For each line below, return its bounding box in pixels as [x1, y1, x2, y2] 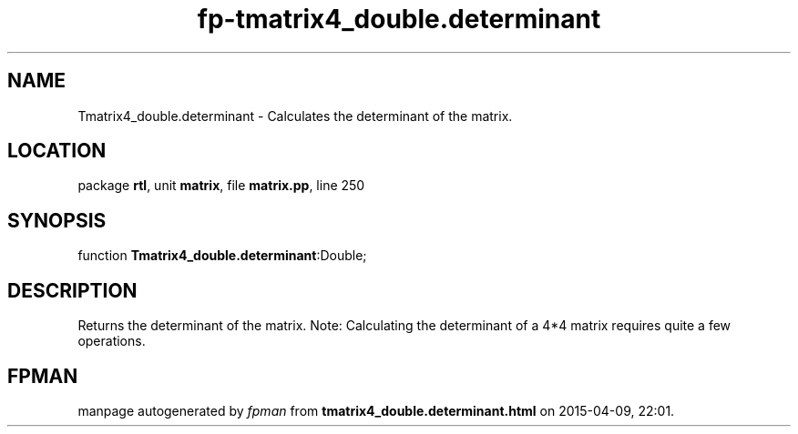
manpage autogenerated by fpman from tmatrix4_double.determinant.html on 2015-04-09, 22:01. [77, 402, 675, 419]
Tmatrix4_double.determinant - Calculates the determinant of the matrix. [77, 107, 513, 124]
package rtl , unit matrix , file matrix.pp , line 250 [77, 177, 365, 194]
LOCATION [7, 139, 107, 163]
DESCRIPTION [7, 278, 138, 302]
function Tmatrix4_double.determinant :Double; [77, 247, 367, 264]
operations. [77, 333, 146, 349]
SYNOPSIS [7, 208, 107, 232]
